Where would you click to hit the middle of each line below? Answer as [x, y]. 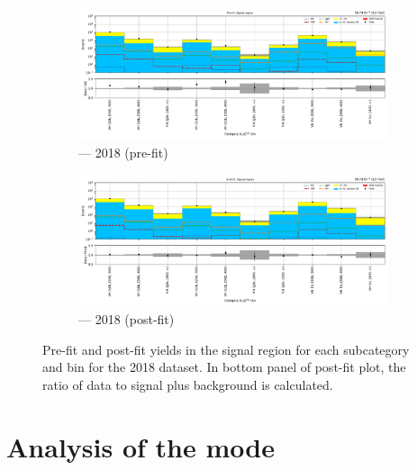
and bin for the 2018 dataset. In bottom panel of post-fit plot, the [224, 367]
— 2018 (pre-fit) [123, 152]
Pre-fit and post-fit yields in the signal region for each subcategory [226, 349]
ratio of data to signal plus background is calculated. [188, 384]
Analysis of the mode [141, 446]
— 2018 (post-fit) [127, 319]
